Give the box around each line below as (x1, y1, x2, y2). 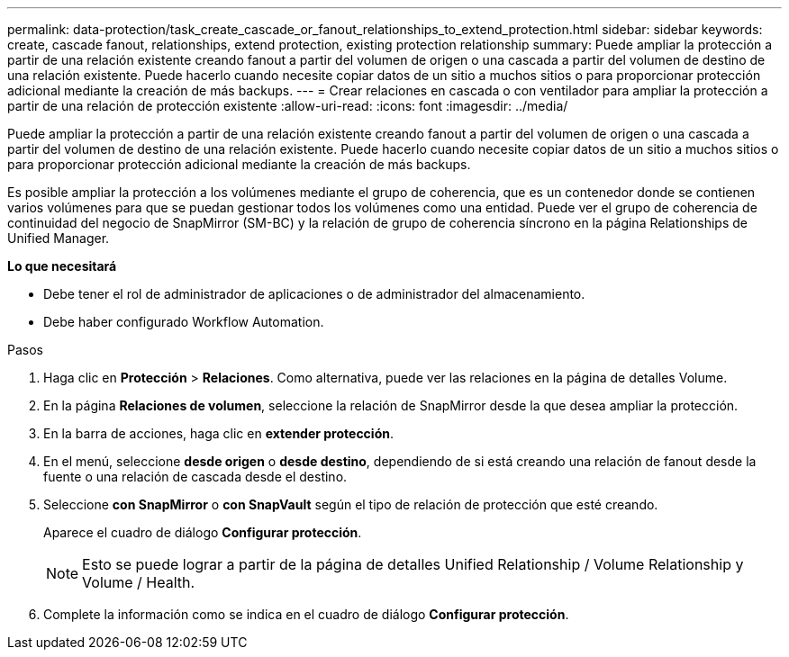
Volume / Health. (82, 573, 195, 591)
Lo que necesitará (7, 258, 117, 274)
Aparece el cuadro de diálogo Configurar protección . (43, 525, 362, 540)
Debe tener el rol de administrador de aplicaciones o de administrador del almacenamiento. (43, 286, 585, 301)
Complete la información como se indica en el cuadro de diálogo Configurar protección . (43, 607, 569, 622)
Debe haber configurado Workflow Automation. (43, 314, 324, 329)
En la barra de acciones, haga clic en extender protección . (43, 426, 394, 441)
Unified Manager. (7, 230, 110, 246)
